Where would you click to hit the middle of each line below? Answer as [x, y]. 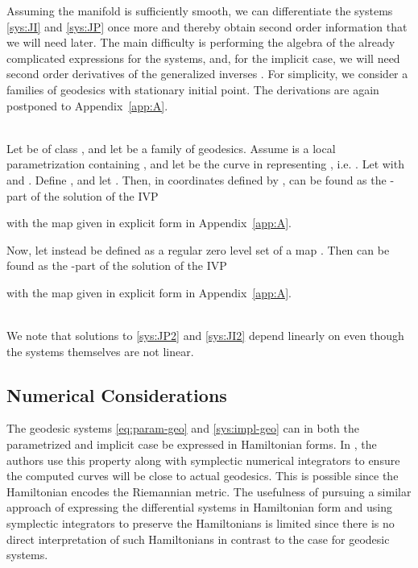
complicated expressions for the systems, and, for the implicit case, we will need [203, 58]
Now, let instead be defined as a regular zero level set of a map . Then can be [198, 249]
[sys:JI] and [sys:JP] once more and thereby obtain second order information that [207, 26]
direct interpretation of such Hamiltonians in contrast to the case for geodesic [198, 539]
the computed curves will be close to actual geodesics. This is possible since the [203, 476]
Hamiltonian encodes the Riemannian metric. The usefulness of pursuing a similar [209, 491]
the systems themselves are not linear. [100, 351]
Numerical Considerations [117, 394]
